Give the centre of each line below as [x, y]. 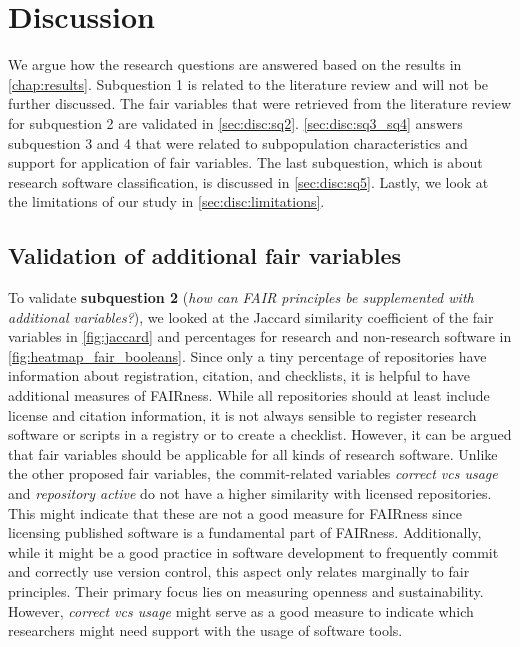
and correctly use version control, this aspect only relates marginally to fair [239, 571]
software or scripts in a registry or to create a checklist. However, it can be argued [260, 434]
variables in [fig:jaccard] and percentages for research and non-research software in [260, 336]
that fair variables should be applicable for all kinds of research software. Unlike [253, 453]
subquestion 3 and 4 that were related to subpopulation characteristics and [238, 142]
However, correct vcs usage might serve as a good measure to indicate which [241, 610]
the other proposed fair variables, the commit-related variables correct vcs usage [253, 473]
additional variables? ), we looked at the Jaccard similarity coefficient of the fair [251, 316]
